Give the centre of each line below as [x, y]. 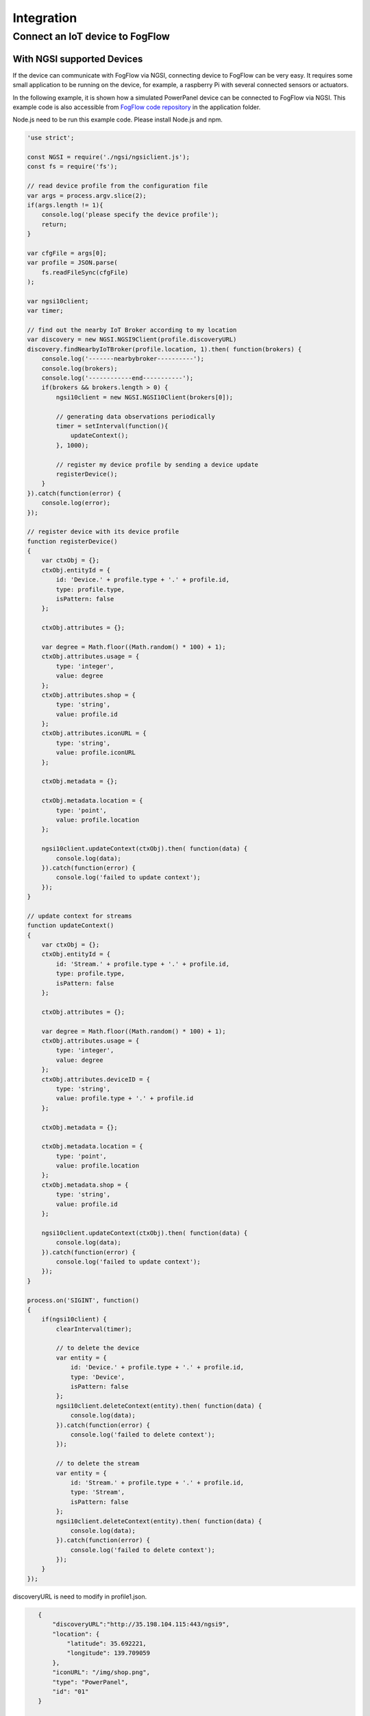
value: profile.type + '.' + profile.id [125, 1099]
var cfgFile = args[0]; [67, 253]
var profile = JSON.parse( [72, 263]
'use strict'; [51, 138]
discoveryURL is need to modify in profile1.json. [80, 1597]
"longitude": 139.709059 [109, 1653]
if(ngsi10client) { [74, 1319]
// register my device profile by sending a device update [157, 464]
